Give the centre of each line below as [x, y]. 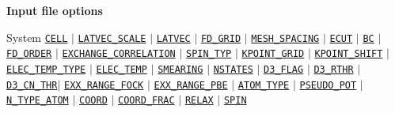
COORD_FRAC [146, 101]
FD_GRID [221, 38]
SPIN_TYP [209, 54]
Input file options [55, 10]
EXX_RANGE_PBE [191, 85]
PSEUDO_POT [328, 85]
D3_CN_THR [32, 85]
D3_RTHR [334, 69]
